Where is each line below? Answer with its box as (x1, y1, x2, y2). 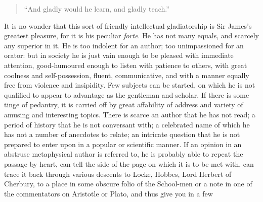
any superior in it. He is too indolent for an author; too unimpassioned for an (4, 40, 244, 50)
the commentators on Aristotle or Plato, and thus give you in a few (4, 188, 213, 198)
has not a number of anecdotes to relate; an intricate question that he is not (4, 129, 240, 140)
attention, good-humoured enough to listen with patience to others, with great (4, 59, 247, 70)
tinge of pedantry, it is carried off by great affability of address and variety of (4, 99, 243, 110)
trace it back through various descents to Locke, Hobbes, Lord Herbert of (4, 168, 232, 179)
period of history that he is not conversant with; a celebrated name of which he (4, 119, 250, 129)
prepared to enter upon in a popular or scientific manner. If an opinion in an (4, 139, 242, 149)
